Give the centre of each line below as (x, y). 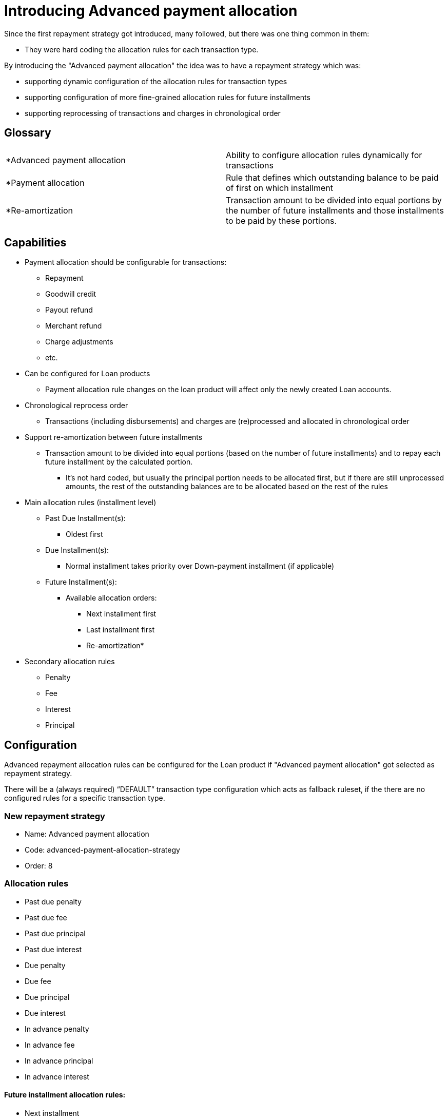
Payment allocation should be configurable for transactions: (126, 262)
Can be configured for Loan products (87, 374)
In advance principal (59, 1060)
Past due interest (53, 949)
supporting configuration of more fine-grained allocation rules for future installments (168, 97)
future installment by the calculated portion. (119, 462)
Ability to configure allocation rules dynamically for (324, 155)
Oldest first (84, 534)
